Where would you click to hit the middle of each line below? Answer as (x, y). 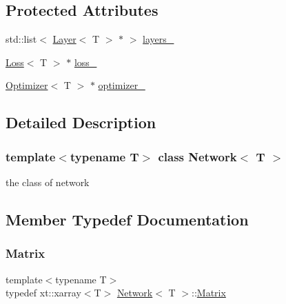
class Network (197, 156)
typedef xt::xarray (43, 293)
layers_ (159, 39)
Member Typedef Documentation (127, 219)
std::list (21, 39)
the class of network (48, 182)
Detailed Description (81, 122)
